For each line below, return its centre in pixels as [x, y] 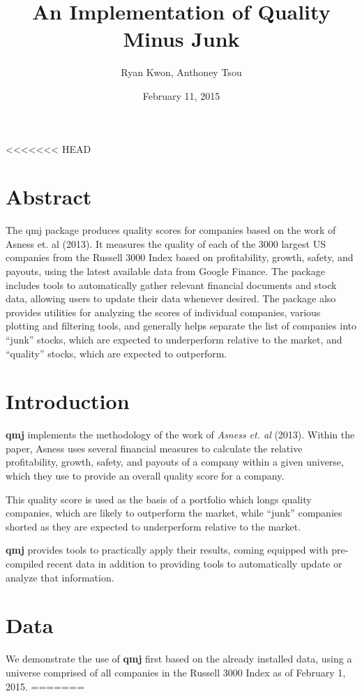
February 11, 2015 [181, 95]
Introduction [68, 401]
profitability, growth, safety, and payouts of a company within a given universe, [175, 462]
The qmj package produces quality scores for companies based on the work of [171, 230]
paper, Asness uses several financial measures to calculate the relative [154, 448]
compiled [25, 564]
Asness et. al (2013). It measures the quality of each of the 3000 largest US [166, 243]
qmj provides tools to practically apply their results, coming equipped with [167, 550]
